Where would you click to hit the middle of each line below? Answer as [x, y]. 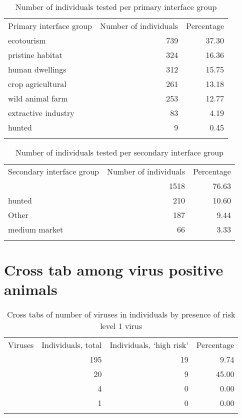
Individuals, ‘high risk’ [149, 345]
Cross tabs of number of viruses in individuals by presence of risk [121, 314]
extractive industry [41, 113]
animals [31, 289]
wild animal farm [38, 98]
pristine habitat [35, 55]
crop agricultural [37, 84]
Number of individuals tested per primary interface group [116, 7]
